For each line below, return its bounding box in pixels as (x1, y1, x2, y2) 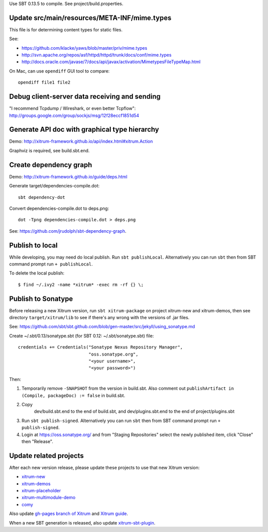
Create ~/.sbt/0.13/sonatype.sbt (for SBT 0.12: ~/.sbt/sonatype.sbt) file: (9, 333, 154, 339)
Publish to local (9, 241, 58, 250)
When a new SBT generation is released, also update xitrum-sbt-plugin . (9, 520, 156, 526)
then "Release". (21, 438, 54, 444)
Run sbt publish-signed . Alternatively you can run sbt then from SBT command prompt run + (21, 418, 221, 424)
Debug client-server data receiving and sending (9, 92, 161, 101)
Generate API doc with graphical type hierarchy (9, 125, 159, 134)
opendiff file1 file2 (18, 80, 70, 86)
